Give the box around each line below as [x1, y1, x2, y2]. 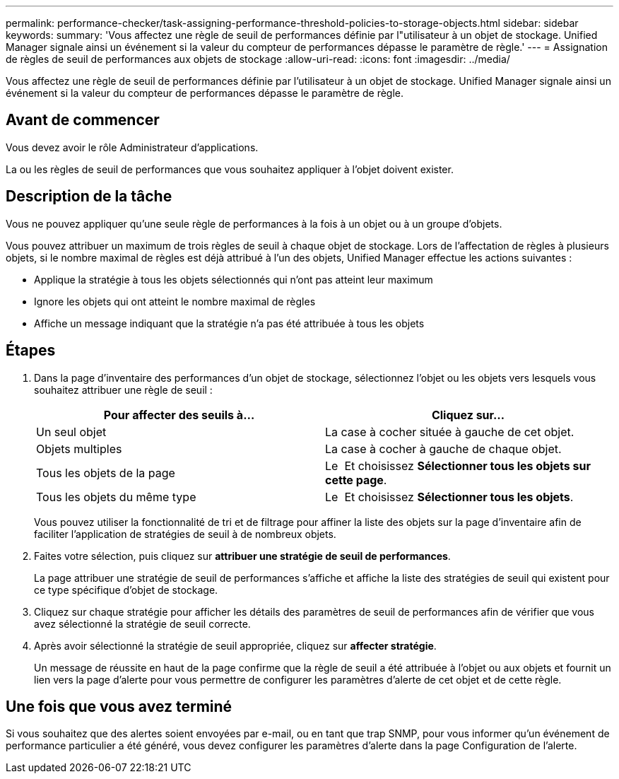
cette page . [325, 472, 387, 487]
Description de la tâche [6, 187, 172, 206]
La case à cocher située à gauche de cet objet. [325, 424, 574, 439]
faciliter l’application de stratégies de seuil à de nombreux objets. [34, 527, 336, 540]
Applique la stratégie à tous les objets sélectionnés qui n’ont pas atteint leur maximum [34, 273, 433, 286]
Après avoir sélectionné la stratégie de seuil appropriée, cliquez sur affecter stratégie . [34, 639, 437, 652]
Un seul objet [36, 424, 107, 439]
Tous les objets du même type [36, 489, 196, 504]
